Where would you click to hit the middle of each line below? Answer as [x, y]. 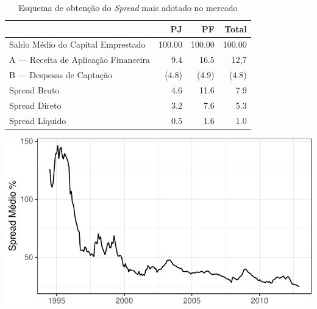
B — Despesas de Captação [61, 75]
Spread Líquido [38, 120]
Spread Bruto [34, 89]
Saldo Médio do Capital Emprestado [77, 44]
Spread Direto [35, 105]
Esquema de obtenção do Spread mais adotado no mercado [128, 7]
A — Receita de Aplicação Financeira [80, 60]
